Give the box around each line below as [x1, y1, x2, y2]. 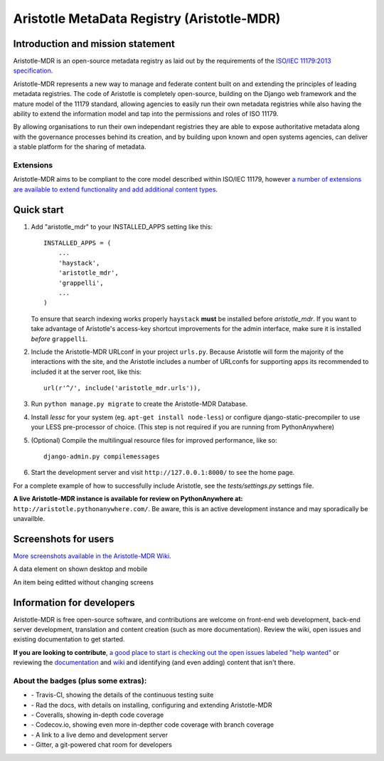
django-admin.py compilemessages [43, 453, 160, 461]
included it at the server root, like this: [31, 367, 142, 376]
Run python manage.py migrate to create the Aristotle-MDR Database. [31, 399, 248, 409]
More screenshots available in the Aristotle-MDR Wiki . [13, 552, 171, 560]
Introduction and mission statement [13, 38, 176, 50]
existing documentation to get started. [13, 635, 125, 644]
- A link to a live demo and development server [31, 730, 169, 739]
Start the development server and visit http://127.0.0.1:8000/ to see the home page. [31, 468, 295, 477]
